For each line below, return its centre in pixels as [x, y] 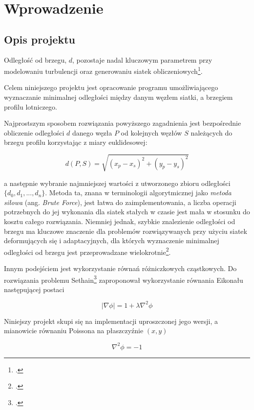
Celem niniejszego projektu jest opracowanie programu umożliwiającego [111, 87]
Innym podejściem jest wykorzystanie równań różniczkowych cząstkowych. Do [120, 268]
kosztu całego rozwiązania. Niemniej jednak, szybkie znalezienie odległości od [120, 221]
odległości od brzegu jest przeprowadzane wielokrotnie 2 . [87, 251]
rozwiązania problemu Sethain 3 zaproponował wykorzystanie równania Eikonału [124, 279]
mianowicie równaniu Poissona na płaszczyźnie [74, 330]
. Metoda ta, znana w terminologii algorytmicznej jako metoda [138, 193]
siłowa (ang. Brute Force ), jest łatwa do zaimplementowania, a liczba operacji [120, 202]
